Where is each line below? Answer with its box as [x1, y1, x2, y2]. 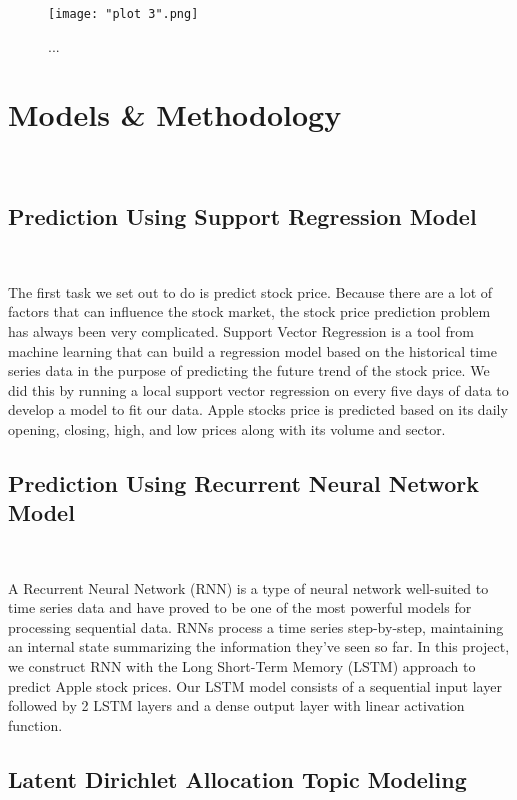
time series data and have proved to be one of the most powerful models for [8, 597, 472, 618]
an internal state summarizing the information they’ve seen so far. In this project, [8, 636, 510, 657]
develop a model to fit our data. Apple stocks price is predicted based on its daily [8, 399, 508, 420]
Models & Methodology [8, 94, 342, 135]
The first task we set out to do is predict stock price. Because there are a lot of [8, 281, 493, 302]
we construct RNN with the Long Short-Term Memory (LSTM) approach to [8, 656, 476, 677]
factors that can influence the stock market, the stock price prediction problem [8, 301, 491, 322]
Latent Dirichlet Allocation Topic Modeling [8, 763, 467, 794]
